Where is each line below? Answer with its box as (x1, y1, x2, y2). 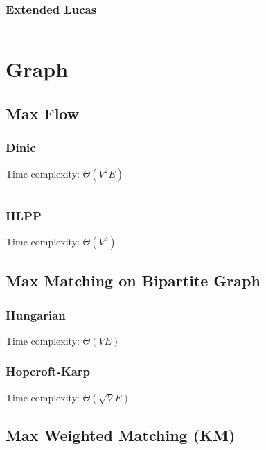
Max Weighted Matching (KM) (6, 424, 236, 446)
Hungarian (6, 306, 66, 323)
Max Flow (6, 102, 80, 123)
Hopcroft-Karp (6, 363, 91, 380)
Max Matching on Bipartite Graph (6, 270, 260, 291)
